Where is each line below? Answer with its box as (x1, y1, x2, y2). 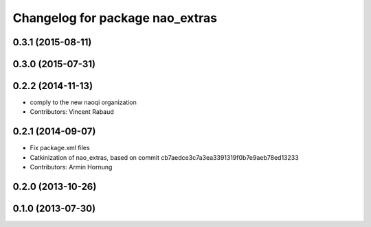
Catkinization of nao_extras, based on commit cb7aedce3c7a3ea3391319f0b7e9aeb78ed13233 (30, 153, 299, 161)
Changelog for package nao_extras (12, 10, 218, 25)
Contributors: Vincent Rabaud (30, 108, 115, 116)
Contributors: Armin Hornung (30, 163, 113, 171)
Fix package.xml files (30, 144, 90, 152)
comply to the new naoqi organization (30, 98, 137, 106)
